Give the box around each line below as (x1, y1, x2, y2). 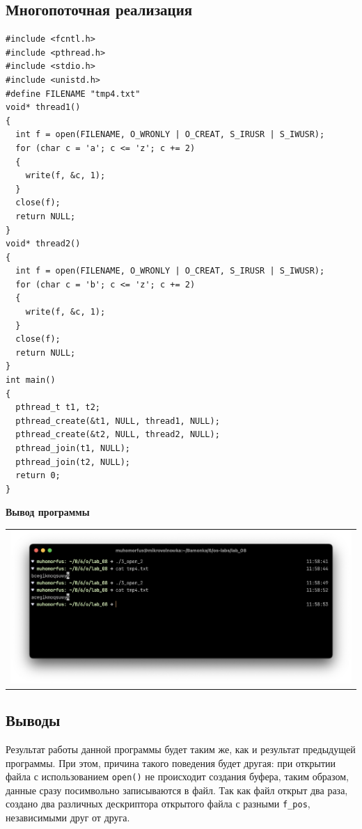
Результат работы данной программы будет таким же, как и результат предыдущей (6, 741, 356, 756)
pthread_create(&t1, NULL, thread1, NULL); (15, 416, 220, 426)
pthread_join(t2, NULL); (15, 457, 130, 467)
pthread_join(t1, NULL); (15, 443, 130, 454)
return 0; (15, 471, 61, 481)
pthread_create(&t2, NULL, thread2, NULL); (15, 429, 220, 440)
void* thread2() (6, 239, 81, 249)
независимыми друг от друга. (6, 810, 130, 825)
